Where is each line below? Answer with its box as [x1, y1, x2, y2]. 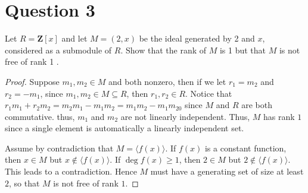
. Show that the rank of [120, 43, 207, 56]
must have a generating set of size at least [150, 165, 304, 178]
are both [241, 99, 272, 111]
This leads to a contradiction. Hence [5, 165, 137, 178]
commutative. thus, [5, 110, 75, 122]
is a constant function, [204, 141, 287, 154]
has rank [263, 110, 295, 122]
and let [61, 32, 88, 45]
